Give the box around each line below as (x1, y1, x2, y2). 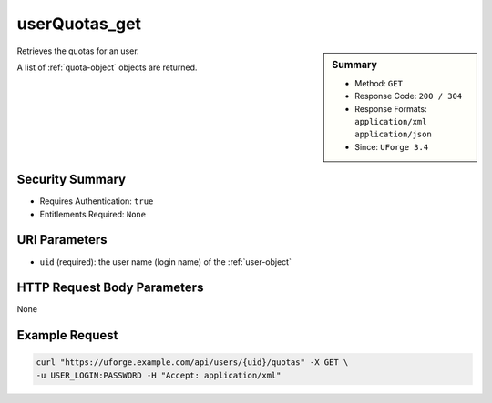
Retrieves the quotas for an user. (16, 45, 140, 56)
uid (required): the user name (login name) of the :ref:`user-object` (39, 256, 292, 267)
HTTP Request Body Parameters (16, 280, 204, 296)
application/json (354, 129, 432, 140)
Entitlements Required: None (39, 208, 146, 219)
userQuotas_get (16, 14, 141, 34)
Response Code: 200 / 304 (354, 91, 463, 102)
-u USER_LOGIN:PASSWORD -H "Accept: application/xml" (36, 369, 282, 380)
